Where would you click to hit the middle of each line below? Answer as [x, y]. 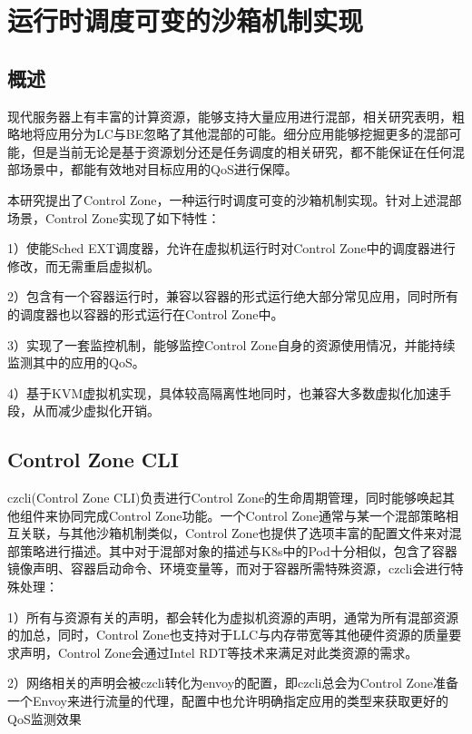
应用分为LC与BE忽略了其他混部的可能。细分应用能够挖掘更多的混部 [247, 134]
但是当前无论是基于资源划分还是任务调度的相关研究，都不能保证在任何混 [248, 151]
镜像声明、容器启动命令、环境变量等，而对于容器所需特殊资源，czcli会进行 [229, 568]
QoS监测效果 [44, 718]
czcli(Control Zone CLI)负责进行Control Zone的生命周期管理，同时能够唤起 [225, 498]
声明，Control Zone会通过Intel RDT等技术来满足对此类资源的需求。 [219, 652]
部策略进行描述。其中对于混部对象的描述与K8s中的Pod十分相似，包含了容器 [232, 550]
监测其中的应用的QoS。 [76, 362]
